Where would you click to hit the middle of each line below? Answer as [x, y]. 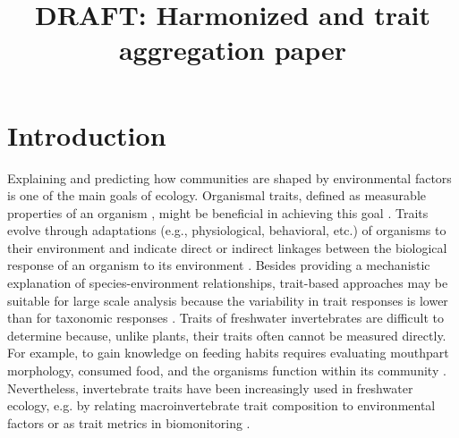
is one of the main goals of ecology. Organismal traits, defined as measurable [217, 195]
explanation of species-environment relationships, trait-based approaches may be [228, 283]
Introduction [87, 135]
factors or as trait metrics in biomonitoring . [129, 422]
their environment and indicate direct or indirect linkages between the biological [227, 247]
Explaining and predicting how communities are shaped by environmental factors [229, 177]
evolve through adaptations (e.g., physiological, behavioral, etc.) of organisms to [227, 230]
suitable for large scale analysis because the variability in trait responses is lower [228, 300]
